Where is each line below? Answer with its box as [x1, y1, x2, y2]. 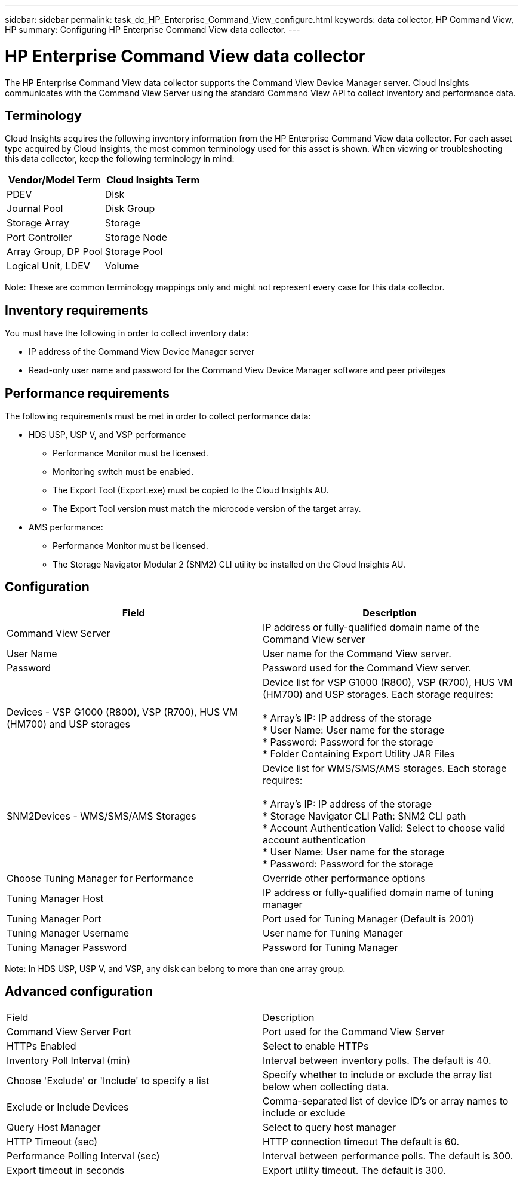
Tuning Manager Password [7, 941, 127, 953]
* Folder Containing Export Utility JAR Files [263, 747, 455, 760]
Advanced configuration [5, 984, 153, 999]
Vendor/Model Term [8, 174, 101, 186]
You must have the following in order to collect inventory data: [5, 328, 249, 339]
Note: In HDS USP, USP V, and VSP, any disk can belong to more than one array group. [5, 963, 346, 974]
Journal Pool [7, 203, 63, 215]
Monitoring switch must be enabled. [53, 467, 194, 477]
